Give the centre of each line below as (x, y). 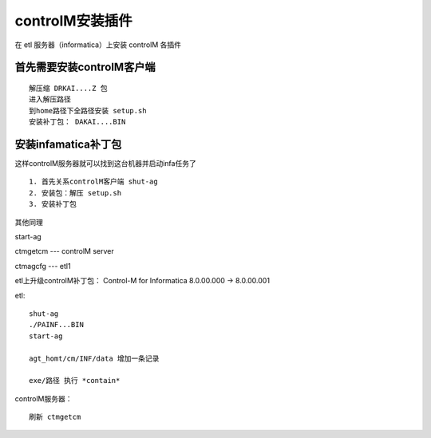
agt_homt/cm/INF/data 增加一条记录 (94, 358)
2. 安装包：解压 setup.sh (75, 193)
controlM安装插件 (73, 21)
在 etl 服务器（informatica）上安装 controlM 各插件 (98, 45)
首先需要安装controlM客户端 (85, 67)
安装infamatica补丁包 (68, 144)
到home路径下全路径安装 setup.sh (88, 110)
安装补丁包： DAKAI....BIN (77, 122)
